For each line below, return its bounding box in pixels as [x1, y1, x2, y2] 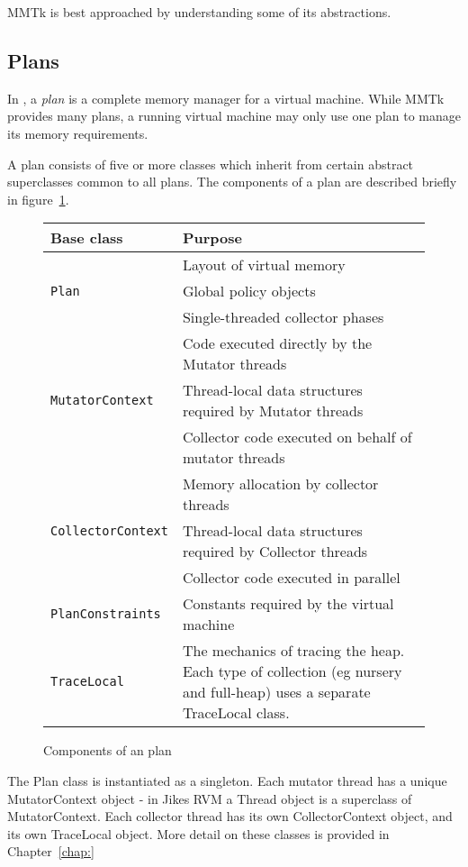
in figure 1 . [7, 189, 69, 208]
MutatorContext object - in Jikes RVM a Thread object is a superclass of [7, 789, 412, 808]
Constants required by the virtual [182, 593, 394, 615]
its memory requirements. [7, 123, 148, 142]
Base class [50, 227, 123, 249]
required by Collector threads [182, 541, 368, 562]
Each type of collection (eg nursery [182, 661, 402, 682]
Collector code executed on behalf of [182, 426, 412, 448]
